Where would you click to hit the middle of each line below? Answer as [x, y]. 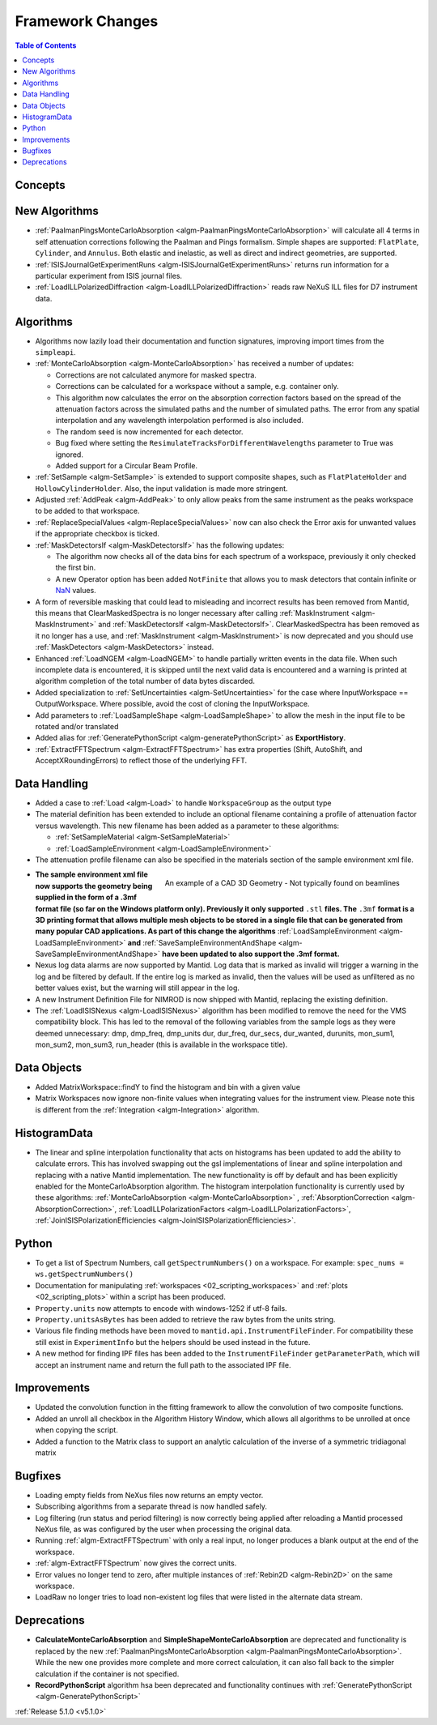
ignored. [70, 455]
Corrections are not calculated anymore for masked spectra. [156, 375]
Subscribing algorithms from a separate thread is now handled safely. [151, 1506]
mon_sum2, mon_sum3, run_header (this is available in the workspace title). [161, 1044]
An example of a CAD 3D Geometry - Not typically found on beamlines [282, 883]
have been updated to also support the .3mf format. [251, 954]
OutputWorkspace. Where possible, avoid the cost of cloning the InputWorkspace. [172, 704]
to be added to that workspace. [88, 511]
